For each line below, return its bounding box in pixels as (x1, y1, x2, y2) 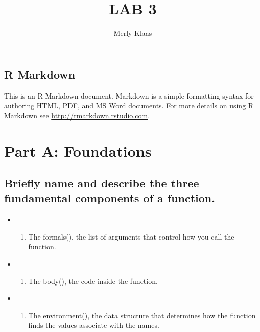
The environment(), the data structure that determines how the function (28, 310, 256, 320)
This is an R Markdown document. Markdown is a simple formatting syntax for (4, 90, 254, 101)
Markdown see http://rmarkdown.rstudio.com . (4, 110, 150, 121)
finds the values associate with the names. (28, 320, 159, 330)
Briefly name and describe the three (4, 175, 199, 191)
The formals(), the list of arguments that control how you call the (28, 231, 234, 242)
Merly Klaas (113, 28, 152, 38)
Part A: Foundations (4, 140, 152, 161)
